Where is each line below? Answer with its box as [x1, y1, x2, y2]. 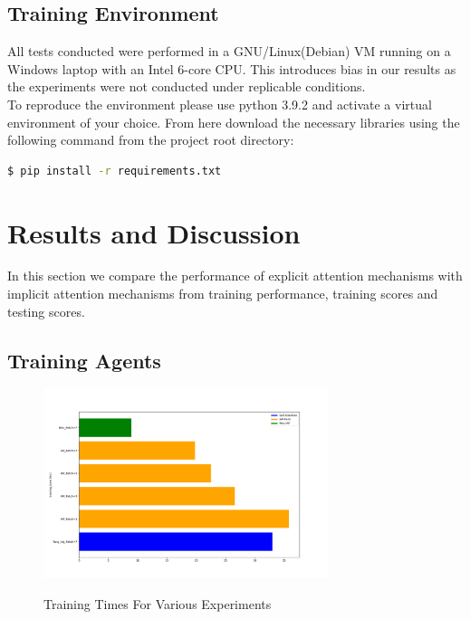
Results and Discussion [7, 214, 301, 251]
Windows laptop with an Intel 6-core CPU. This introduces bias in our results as [7, 59, 456, 78]
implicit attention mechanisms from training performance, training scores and [7, 284, 438, 303]
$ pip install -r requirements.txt [7, 164, 222, 177]
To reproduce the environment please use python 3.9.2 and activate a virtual [7, 94, 432, 113]
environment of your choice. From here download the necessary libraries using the [7, 112, 460, 131]
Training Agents [7, 346, 161, 374]
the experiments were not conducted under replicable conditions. [7, 77, 366, 96]
